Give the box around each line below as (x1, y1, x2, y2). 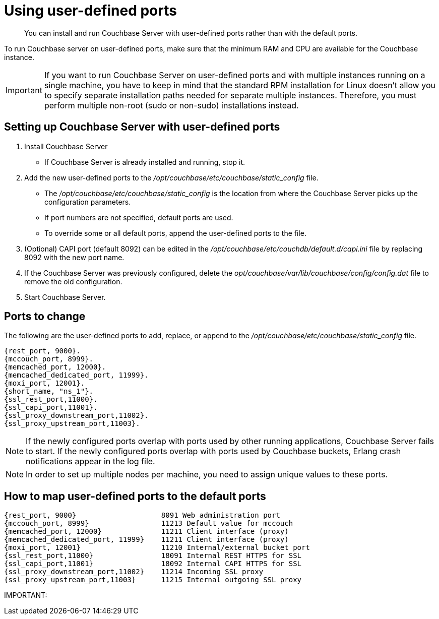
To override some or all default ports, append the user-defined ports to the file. (44, 228, 306, 237)
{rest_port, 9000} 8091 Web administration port (4, 511, 280, 520)
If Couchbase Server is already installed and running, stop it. (44, 157, 245, 166)
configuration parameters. (44, 197, 131, 206)
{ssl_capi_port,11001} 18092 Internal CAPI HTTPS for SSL (4, 560, 302, 568)
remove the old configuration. (24, 277, 122, 286)
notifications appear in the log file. (26, 456, 155, 467)
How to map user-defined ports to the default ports (4, 489, 266, 503)
